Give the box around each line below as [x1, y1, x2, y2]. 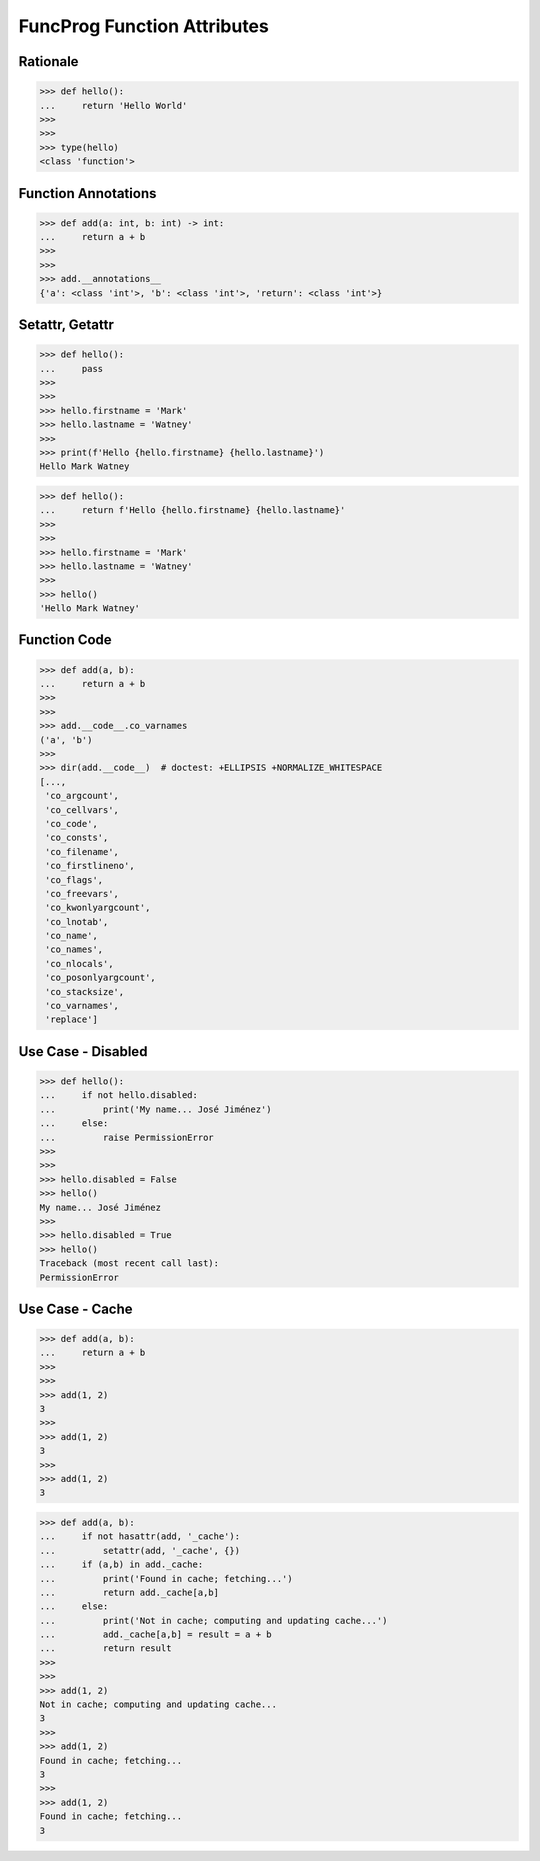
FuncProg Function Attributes [18, 15, 269, 37]
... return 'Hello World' [39, 100, 188, 111]
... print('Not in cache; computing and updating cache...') [39, 1615, 388, 1626]
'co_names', [45, 944, 104, 955]
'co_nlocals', [45, 958, 114, 969]
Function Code [18, 631, 112, 649]
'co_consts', [45, 832, 109, 844]
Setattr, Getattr [18, 316, 114, 334]
